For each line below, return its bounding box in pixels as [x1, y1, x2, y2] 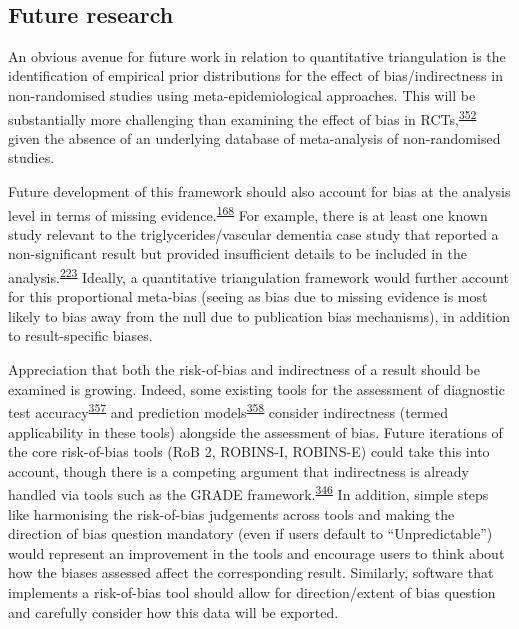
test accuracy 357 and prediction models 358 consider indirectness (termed [8, 399, 449, 422]
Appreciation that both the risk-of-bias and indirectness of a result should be [8, 359, 480, 380]
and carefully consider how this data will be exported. [8, 601, 339, 622]
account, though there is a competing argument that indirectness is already [8, 460, 469, 481]
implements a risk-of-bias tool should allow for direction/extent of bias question [8, 581, 496, 602]
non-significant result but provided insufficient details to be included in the [8, 243, 467, 264]
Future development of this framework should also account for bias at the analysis [8, 181, 511, 202]
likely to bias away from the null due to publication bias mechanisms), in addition [8, 305, 511, 326]
